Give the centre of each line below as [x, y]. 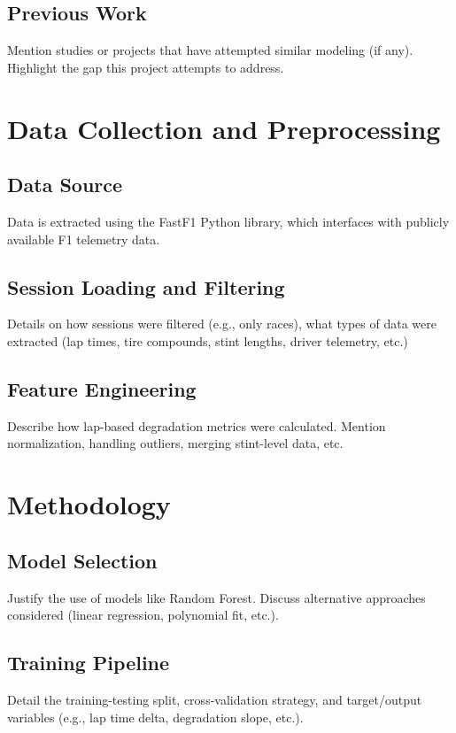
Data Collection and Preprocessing [224, 128]
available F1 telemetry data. [84, 239]
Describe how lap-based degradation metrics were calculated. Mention [197, 425]
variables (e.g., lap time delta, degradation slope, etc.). [155, 717]
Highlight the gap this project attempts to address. [146, 67]
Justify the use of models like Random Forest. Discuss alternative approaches [216, 597]
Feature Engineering [102, 388]
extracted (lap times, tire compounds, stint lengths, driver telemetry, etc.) [208, 340]
